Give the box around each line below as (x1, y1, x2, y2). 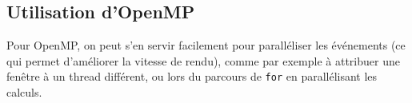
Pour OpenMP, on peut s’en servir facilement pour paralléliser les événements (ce (6, 37, 406, 53)
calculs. (6, 84, 42, 101)
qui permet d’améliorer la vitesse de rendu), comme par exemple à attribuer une (6, 52, 400, 69)
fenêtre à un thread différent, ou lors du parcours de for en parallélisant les (6, 68, 378, 85)
